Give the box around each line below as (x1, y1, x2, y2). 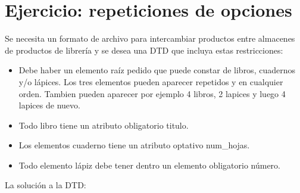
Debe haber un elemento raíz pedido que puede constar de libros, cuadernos (18, 64, 295, 76)
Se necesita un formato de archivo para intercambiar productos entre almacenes (5, 32, 295, 45)
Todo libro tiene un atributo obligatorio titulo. (18, 119, 189, 131)
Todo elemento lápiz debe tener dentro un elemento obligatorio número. (18, 158, 281, 171)
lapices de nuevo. (18, 99, 80, 111)
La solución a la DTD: (5, 179, 86, 191)
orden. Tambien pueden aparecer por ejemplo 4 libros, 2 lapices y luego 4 (18, 87, 286, 99)
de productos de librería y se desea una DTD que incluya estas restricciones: (5, 43, 283, 56)
